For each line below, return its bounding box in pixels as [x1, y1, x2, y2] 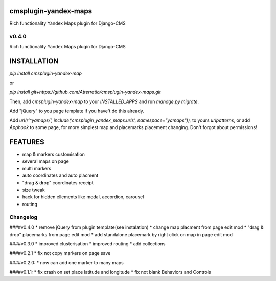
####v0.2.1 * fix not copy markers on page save [9, 250, 111, 256]
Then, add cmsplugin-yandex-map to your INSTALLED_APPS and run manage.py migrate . [9, 98, 199, 105]
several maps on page [22, 158, 69, 164]
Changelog [9, 214, 38, 221]
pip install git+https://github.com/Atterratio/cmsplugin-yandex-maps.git [9, 89, 161, 95]
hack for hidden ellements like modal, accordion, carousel [22, 194, 144, 200]
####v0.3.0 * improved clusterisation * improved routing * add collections [9, 241, 166, 247]
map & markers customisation [22, 151, 85, 157]
